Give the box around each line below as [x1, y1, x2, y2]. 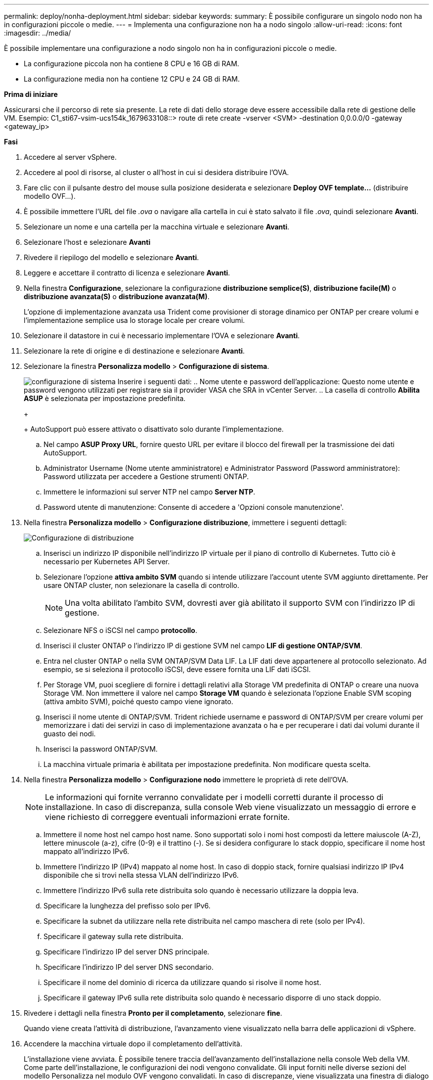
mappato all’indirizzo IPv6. [43, 847, 130, 855]
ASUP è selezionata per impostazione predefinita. [24, 394, 186, 403]
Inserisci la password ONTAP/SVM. [43, 745, 158, 753]
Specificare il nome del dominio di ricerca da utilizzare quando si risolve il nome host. [43, 978, 321, 987]
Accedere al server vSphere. [24, 153, 117, 161]
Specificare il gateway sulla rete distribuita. [43, 932, 183, 941]
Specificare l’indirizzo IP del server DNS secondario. [43, 963, 214, 971]
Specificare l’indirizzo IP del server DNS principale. [43, 947, 210, 956]
